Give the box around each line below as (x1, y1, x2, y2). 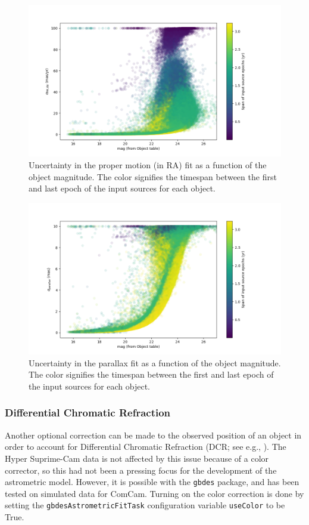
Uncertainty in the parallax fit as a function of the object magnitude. (29, 356, 281, 369)
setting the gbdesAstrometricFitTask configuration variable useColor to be (5, 499, 285, 511)
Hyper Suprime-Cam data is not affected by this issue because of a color (5, 452, 269, 464)
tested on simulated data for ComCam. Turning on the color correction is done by (5, 487, 304, 499)
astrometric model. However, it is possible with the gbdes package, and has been (5, 475, 299, 488)
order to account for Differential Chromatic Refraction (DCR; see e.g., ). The (5, 440, 286, 453)
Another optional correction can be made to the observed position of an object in (5, 428, 302, 441)
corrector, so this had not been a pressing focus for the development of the (5, 464, 277, 476)
